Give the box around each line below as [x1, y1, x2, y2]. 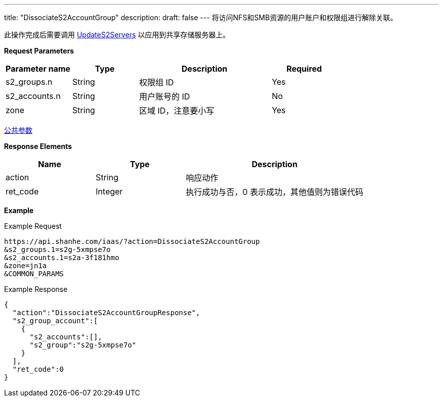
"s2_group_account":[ [12, 317, 98, 325]
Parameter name [6, 64, 71, 74]
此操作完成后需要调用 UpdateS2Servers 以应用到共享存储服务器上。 [4, 30, 230, 39]
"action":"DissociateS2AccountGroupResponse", [12, 309, 200, 317]
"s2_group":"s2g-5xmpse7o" [29, 341, 137, 349]
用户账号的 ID [139, 91, 190, 102]
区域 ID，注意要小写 [139, 106, 214, 116]
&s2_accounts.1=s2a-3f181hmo [4, 254, 119, 262]
